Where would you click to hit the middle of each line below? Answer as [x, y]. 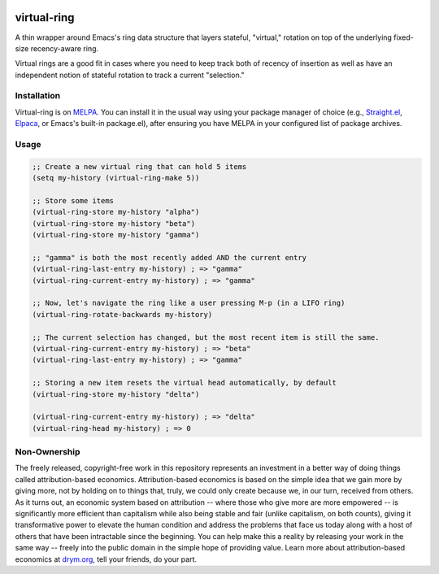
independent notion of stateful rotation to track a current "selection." [130, 75]
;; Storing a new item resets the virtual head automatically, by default [185, 383]
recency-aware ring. [65, 48]
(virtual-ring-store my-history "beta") [113, 223]
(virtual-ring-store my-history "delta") [116, 394]
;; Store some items [73, 200]
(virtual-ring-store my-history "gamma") [116, 235]
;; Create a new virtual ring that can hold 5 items [139, 166]
